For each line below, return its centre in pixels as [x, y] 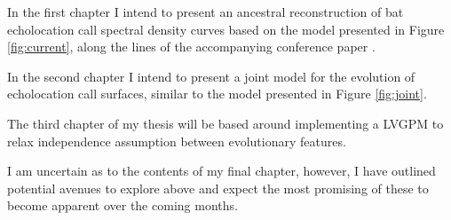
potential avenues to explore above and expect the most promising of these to [218, 188]
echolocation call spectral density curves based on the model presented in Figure [226, 29]
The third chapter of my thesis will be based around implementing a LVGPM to [225, 123]
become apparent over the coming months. [123, 205]
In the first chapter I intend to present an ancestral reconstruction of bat [206, 12]
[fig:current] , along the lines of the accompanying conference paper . [191, 47]
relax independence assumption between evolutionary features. [177, 141]
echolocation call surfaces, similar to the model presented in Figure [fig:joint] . [217, 94]
